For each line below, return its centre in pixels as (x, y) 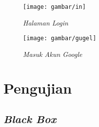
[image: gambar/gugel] (60, 38)
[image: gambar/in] (54, 7)
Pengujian (38, 88)
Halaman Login (46, 22)
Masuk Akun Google (53, 54)
